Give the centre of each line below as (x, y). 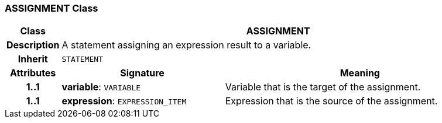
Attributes (33, 73)
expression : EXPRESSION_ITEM (124, 101)
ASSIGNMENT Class (52, 8)
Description (33, 45)
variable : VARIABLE (101, 87)
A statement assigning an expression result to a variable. (186, 45)
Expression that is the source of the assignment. (331, 101)
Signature (142, 73)
